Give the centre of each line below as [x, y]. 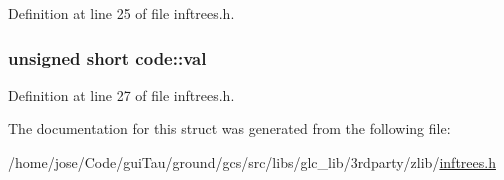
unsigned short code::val [107, 57]
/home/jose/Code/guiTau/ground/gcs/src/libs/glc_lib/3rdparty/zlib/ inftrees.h [252, 162]
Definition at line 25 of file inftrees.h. [121, 13]
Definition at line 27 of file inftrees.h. [121, 94]
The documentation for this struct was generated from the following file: [229, 128]
